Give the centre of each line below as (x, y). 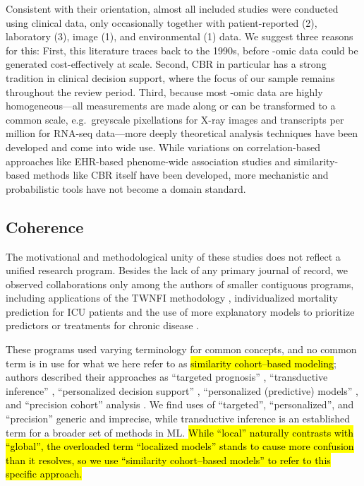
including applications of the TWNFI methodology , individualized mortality (172, 298)
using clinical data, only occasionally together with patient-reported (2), (162, 22)
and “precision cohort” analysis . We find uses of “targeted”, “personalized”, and (180, 404)
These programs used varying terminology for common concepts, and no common (181, 349)
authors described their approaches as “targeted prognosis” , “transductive (167, 377)
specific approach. (44, 474)
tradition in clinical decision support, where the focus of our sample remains (170, 77)
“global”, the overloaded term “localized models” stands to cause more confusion (180, 446)
